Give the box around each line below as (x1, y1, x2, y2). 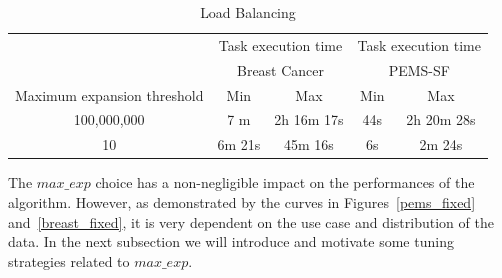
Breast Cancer (236, 59, 325, 80)
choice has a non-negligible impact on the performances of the (95, 172, 475, 193)
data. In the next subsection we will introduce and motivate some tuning (8, 231, 454, 252)
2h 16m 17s (274, 109, 344, 130)
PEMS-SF (388, 59, 450, 80)
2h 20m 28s (406, 109, 476, 130)
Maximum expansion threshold (15, 84, 204, 105)
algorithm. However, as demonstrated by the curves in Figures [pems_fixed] (8, 191, 476, 212)
